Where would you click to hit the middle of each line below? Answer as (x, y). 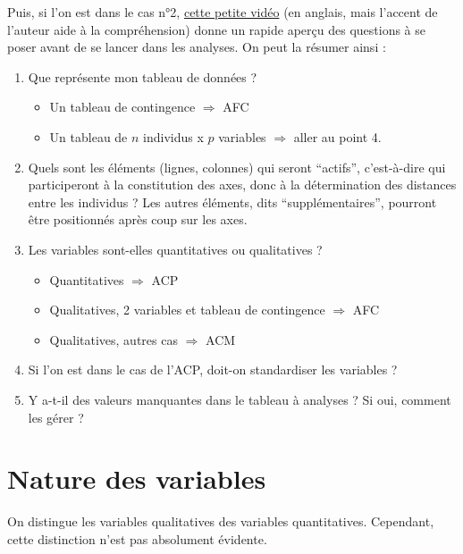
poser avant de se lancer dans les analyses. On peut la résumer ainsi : (197, 47)
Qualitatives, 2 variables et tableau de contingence (187, 310)
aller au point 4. (337, 136)
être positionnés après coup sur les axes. (138, 219)
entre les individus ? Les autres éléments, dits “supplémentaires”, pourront (232, 201)
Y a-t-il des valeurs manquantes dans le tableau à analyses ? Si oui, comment (240, 399)
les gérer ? (56, 417)
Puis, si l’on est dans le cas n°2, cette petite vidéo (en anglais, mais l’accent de (223, 12)
